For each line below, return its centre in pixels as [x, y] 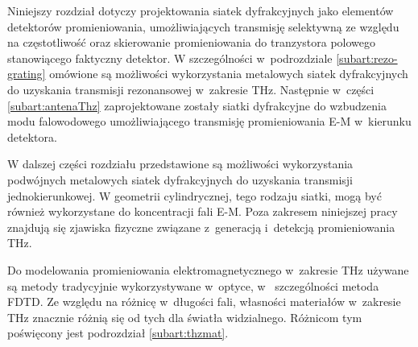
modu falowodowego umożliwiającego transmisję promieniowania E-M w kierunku [209, 121]
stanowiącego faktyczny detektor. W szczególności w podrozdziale [170, 58]
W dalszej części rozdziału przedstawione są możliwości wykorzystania [180, 164]
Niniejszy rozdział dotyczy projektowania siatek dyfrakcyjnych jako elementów [201, 10]
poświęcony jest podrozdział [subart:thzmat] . [118, 333]
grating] [27, 74]
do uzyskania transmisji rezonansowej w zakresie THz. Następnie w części [191, 89]
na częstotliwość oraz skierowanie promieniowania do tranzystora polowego [192, 42]
